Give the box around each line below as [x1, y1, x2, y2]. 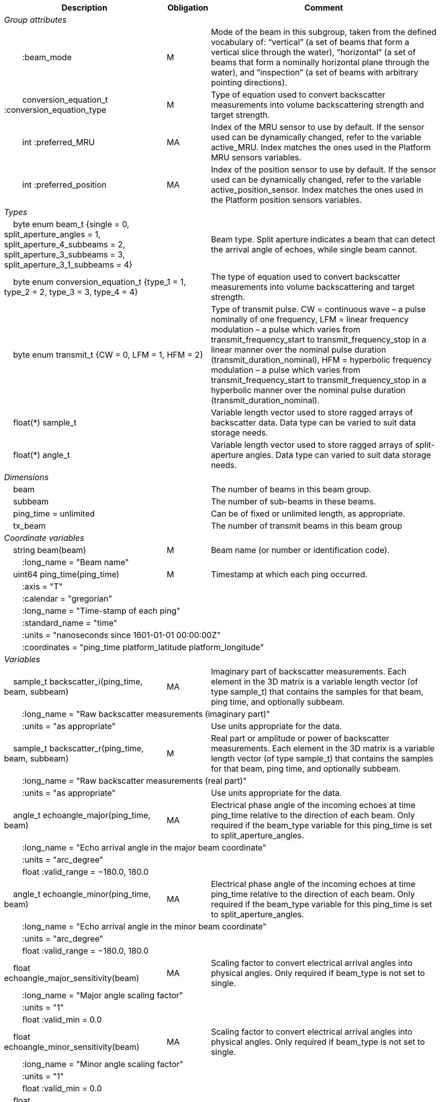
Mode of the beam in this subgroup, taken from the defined [211, 27, 437, 37]
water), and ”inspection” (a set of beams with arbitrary [211, 67, 418, 77]
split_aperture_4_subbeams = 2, [4, 239, 126, 249]
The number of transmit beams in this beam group [211, 521, 403, 531]
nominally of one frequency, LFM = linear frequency [211, 314, 409, 324]
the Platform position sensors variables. [211, 195, 362, 205]
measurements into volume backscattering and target [211, 282, 415, 292]
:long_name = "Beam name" [22, 557, 129, 567]
